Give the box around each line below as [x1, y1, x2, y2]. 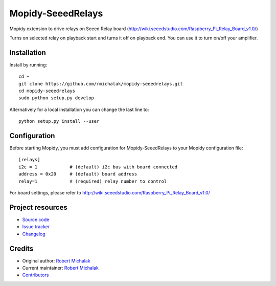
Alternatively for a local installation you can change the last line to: [9, 106, 149, 113]
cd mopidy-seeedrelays [18, 88, 76, 94]
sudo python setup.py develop [18, 95, 95, 101]
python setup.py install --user [18, 118, 100, 124]
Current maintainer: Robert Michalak [22, 265, 99, 271]
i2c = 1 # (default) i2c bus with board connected [18, 164, 178, 170]
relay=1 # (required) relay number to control [18, 178, 167, 184]
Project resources [9, 203, 67, 212]
